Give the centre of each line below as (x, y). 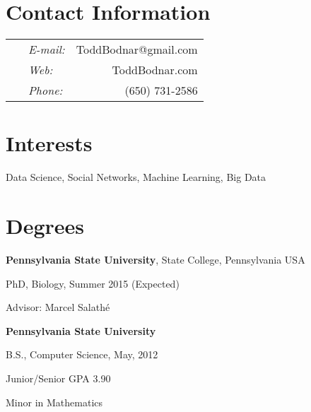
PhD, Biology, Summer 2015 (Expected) (93, 283)
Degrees (45, 226)
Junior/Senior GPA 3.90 (58, 378)
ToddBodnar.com (155, 70)
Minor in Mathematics (54, 402)
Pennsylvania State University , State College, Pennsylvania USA (155, 259)
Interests (49, 143)
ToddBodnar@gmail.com (137, 49)
